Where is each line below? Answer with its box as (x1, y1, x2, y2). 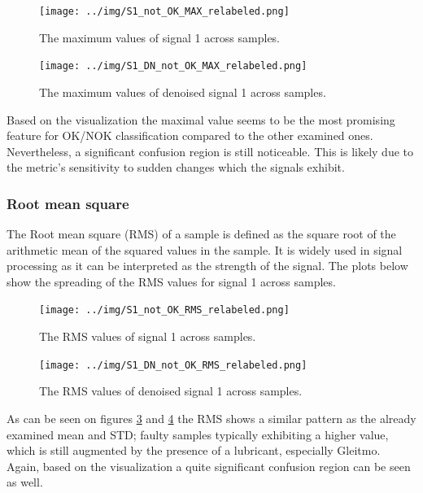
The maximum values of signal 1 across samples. (39, 28, 281, 46)
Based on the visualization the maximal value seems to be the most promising (7, 111, 395, 128)
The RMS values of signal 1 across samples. (39, 328, 256, 345)
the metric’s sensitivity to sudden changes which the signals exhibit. (7, 159, 345, 176)
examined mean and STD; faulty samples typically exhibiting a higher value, (7, 425, 389, 443)
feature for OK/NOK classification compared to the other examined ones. (7, 127, 373, 144)
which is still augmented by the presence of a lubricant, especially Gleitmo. (7, 442, 381, 459)
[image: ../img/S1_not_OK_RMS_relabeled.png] (39, 304, 290, 316)
